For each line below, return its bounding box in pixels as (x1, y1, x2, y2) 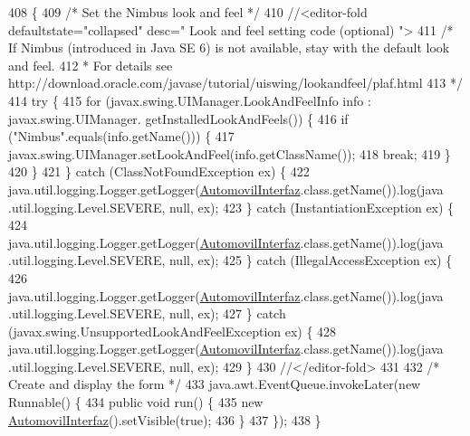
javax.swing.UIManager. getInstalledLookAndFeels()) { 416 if (8, 109, 349, 128)
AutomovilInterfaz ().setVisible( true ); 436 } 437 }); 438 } (8, 410, 321, 429)
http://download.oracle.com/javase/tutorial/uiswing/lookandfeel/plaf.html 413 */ (8, 73, 463, 92)
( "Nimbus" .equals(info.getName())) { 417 (8, 127, 235, 146)
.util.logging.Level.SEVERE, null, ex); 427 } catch (8, 304, 286, 323)
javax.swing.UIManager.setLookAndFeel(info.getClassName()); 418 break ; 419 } (8, 144, 451, 163)
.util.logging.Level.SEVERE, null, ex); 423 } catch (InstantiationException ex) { (8, 197, 455, 216)
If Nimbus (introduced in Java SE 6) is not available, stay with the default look (8, 38, 450, 57)
